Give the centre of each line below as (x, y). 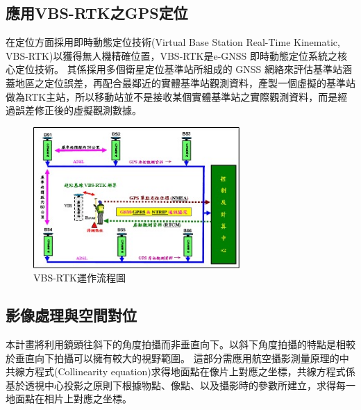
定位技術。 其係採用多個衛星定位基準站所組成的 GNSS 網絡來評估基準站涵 (184, 69)
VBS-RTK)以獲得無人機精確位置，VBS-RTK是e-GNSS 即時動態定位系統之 (172, 55)
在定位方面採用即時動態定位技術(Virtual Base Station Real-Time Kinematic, (173, 42)
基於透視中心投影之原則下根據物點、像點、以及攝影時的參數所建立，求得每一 (180, 385)
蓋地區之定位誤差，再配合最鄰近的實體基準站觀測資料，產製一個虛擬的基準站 (180, 82)
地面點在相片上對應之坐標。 (69, 399)
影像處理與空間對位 (71, 315)
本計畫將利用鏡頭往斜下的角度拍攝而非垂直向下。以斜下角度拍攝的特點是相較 (180, 344)
